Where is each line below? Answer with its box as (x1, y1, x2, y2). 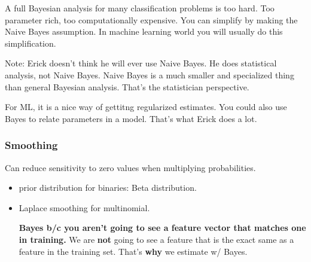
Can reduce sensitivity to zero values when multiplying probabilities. (5, 161, 256, 173)
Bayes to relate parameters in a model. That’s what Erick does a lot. (5, 112, 257, 124)
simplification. (5, 36, 56, 49)
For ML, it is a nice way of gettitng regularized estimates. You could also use (5, 100, 287, 113)
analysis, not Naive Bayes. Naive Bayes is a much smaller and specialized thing (5, 68, 294, 81)
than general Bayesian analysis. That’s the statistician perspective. (5, 80, 249, 93)
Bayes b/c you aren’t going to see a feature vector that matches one (19, 221, 306, 234)
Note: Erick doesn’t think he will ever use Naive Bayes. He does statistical (5, 57, 277, 69)
